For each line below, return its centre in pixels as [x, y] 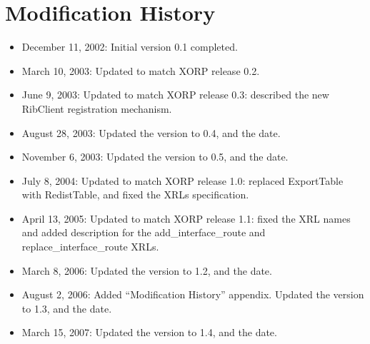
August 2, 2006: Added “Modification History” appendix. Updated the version [193, 294]
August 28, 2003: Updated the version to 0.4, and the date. [151, 132]
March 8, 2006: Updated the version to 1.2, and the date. [147, 270]
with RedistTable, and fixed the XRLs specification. [135, 194]
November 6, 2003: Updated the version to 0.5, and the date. [155, 157]
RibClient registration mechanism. [97, 108]
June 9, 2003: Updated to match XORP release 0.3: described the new [175, 95]
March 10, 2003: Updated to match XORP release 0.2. [141, 70]
